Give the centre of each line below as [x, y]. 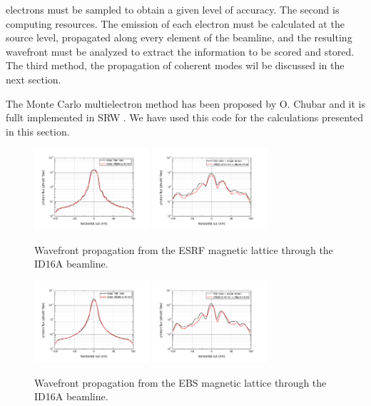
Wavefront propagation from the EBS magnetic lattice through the [181, 382]
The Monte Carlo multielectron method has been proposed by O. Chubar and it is [186, 103]
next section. [34, 79]
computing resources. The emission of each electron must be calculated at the [175, 23]
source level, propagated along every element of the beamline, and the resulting [179, 37]
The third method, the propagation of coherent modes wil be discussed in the [175, 65]
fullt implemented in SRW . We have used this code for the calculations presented [185, 117]
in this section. [38, 131]
